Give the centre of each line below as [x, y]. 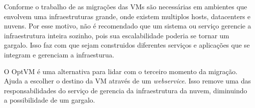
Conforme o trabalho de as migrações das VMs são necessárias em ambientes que [126, 6]
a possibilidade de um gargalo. [50, 100]
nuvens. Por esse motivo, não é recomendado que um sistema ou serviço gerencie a [127, 26]
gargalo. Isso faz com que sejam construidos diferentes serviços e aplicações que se [127, 45]
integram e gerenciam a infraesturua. [59, 54]
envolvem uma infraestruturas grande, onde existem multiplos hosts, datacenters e [127, 16]
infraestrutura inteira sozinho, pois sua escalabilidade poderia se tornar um [117, 35]
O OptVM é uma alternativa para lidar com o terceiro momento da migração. [121, 71]
